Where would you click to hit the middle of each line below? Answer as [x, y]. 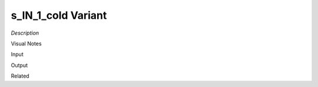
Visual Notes [26, 43]
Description [25, 33]
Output [19, 65]
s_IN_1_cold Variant [59, 15]
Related [20, 76]
